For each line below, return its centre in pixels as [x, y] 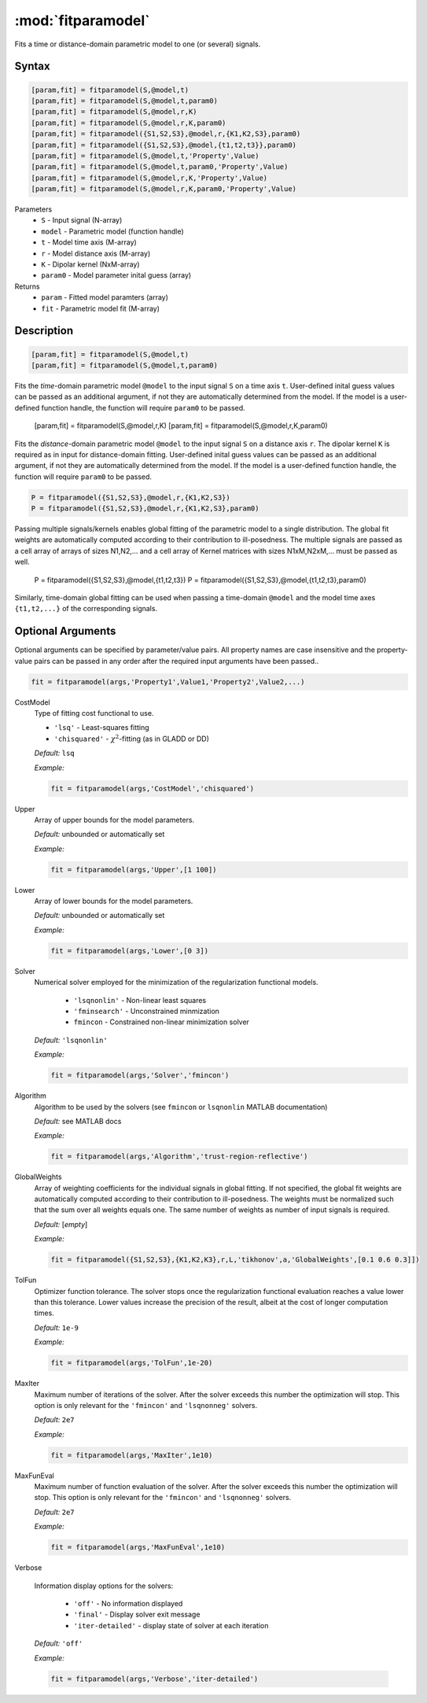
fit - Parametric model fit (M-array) [101, 308]
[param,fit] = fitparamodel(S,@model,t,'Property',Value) [145, 156]
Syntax [32, 66]
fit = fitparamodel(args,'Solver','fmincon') [140, 1075]
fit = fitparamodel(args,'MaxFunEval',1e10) [138, 1547]
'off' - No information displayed [128, 1603]
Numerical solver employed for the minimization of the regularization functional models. [176, 982]
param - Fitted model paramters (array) [105, 297]
